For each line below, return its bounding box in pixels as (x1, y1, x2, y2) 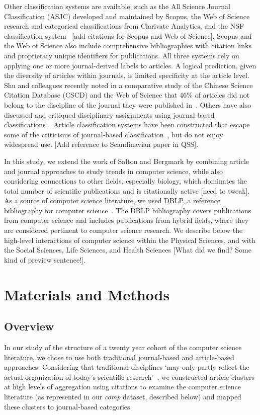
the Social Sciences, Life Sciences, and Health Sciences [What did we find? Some (4, 244, 251, 255)
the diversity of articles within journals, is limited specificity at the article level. (4, 70, 249, 80)
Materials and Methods (4, 284, 170, 304)
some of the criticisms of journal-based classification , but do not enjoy (4, 129, 223, 139)
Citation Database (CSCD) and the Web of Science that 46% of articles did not (4, 90, 250, 100)
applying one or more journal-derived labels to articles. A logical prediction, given (4, 60, 256, 70)
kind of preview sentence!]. (4, 254, 85, 265)
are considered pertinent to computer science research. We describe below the (4, 225, 243, 235)
